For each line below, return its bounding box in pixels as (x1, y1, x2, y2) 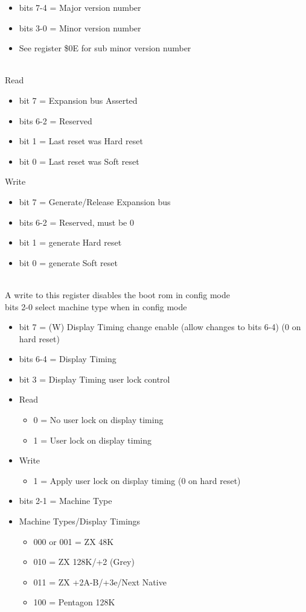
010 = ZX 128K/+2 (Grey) (33, 555, 135, 568)
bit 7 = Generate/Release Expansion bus (19, 195, 171, 208)
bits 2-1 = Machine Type (19, 494, 112, 507)
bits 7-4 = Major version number (19, 1, 141, 13)
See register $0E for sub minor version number (19, 42, 191, 54)
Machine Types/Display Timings (19, 515, 141, 528)
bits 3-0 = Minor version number (19, 21, 141, 34)
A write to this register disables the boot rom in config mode (5, 288, 231, 301)
